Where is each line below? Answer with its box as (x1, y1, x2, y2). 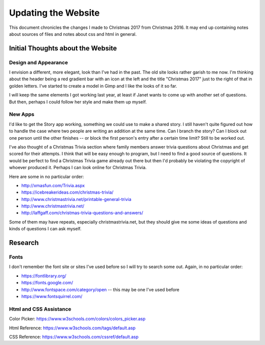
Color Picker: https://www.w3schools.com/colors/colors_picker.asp (9, 316, 146, 322)
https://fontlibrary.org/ (21, 272, 66, 279)
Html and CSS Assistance (9, 305, 72, 312)
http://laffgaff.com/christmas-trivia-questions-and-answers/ (21, 210, 143, 216)
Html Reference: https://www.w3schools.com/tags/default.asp (9, 325, 136, 331)
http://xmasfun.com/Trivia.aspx (21, 182, 85, 188)
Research (9, 239, 39, 247)
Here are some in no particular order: (9, 173, 84, 179)
